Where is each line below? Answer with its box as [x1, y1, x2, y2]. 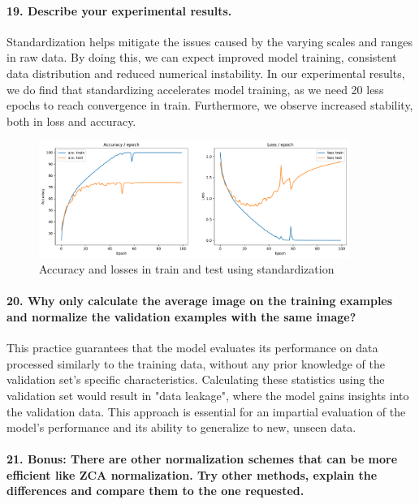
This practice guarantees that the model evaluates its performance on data [6, 339, 378, 356]
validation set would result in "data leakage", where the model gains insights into [6, 386, 409, 403]
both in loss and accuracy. [6, 112, 136, 129]
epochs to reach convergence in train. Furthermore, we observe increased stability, [6, 97, 413, 114]
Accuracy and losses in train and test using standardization [39, 261, 335, 278]
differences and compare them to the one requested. [6, 482, 305, 499]
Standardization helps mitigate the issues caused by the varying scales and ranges [6, 32, 413, 50]
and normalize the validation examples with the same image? [6, 308, 356, 325]
